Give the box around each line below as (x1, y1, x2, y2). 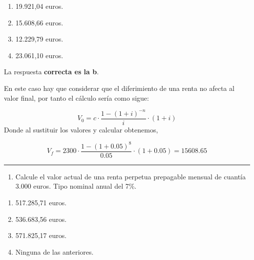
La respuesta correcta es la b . (4, 66, 99, 77)
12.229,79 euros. (15, 34, 63, 44)
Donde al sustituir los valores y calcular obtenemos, (4, 124, 158, 134)
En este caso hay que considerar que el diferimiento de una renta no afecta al (4, 83, 234, 93)
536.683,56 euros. (15, 214, 67, 224)
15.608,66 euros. (15, 17, 63, 27)
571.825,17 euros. (15, 230, 67, 240)
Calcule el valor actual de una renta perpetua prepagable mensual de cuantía (15, 171, 246, 181)
